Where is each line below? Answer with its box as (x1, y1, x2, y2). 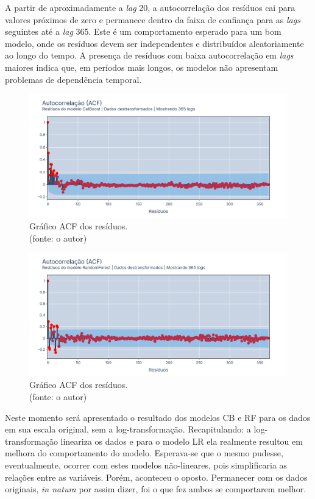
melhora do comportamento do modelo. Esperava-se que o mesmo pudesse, (5, 447, 283, 459)
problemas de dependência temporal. (5, 73, 142, 85)
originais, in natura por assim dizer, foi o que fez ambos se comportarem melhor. (5, 483, 306, 495)
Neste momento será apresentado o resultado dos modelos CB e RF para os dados (5, 411, 311, 423)
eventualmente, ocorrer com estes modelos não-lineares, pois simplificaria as (5, 459, 288, 472)
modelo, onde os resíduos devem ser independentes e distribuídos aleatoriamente (5, 37, 304, 49)
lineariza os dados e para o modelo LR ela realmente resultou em (60, 434, 303, 447)
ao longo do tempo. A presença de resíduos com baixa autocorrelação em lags (5, 49, 294, 62)
